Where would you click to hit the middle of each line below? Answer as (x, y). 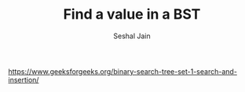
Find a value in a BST (132, 14)
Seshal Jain (132, 36)
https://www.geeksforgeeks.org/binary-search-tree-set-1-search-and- (123, 71)
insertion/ (24, 80)
